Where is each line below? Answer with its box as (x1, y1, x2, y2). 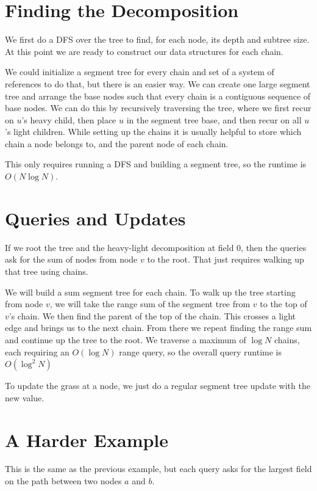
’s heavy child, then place (21, 113, 116, 126)
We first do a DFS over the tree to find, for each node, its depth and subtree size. (5, 33, 310, 46)
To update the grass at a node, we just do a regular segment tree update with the (5, 379, 310, 392)
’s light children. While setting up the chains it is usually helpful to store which (5, 125, 302, 138)
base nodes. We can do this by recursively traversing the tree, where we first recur (5, 101, 312, 114)
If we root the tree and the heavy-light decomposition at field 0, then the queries (5, 241, 307, 253)
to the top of (260, 297, 307, 310)
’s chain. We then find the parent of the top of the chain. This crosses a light (9, 309, 296, 322)
